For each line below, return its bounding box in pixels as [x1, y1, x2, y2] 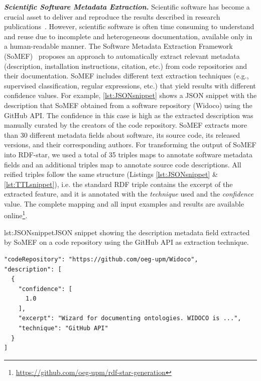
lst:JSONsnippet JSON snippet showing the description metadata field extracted [4, 227, 250, 237]
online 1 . [4, 209, 28, 221]
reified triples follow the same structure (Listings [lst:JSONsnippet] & [4, 169, 218, 179]
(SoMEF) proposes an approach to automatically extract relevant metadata [4, 50, 240, 61]
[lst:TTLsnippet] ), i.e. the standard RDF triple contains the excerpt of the [4, 178, 233, 189]
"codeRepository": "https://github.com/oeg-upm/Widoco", [4, 255, 198, 263]
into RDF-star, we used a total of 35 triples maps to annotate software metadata [4, 149, 252, 159]
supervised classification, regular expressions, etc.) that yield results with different [4, 80, 256, 90]
